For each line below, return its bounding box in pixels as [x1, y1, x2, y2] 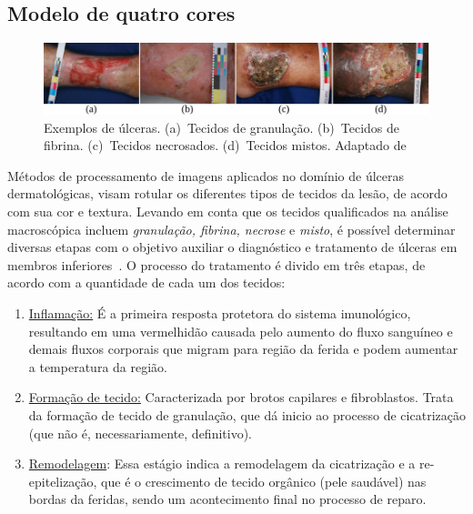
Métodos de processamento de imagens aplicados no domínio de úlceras [7, 166, 405, 185]
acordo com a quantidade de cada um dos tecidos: [7, 273, 286, 292]
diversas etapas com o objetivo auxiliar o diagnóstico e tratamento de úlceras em [7, 237, 458, 257]
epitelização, [28, 471, 97, 490]
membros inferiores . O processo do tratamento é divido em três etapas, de [7, 255, 426, 274]
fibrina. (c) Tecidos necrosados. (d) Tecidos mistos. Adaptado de [44, 136, 407, 155]
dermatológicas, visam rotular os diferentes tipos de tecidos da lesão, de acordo [7, 184, 448, 203]
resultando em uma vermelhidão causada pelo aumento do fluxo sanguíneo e [28, 321, 453, 340]
